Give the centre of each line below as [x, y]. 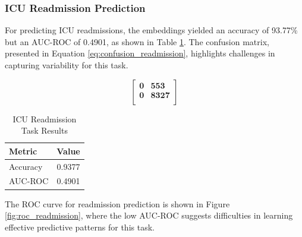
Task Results [44, 130]
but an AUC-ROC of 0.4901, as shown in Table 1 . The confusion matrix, [137, 41]
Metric [23, 151]
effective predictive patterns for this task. [80, 227]
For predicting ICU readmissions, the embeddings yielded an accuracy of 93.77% [151, 30]
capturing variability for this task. [67, 65]
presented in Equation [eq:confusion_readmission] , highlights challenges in [140, 53]
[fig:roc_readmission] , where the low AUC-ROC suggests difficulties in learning [149, 215]
